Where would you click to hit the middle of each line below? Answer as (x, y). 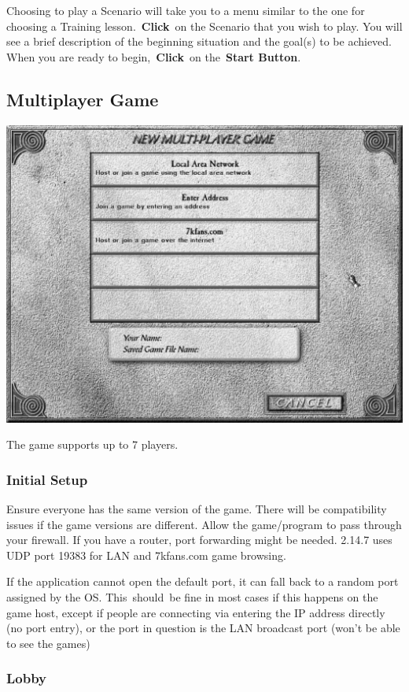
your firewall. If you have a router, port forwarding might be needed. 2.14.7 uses (199, 540)
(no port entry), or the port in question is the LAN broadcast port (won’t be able (203, 628)
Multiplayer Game (83, 99)
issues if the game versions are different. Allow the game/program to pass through (204, 524)
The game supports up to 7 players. (92, 444)
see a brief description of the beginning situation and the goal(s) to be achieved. (199, 41)
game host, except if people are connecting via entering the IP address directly (196, 612)
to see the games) (48, 643)
